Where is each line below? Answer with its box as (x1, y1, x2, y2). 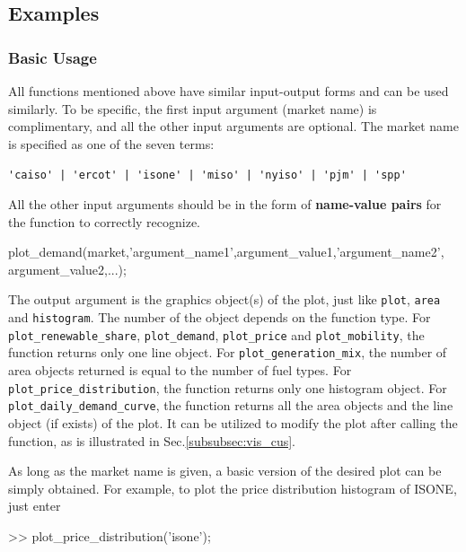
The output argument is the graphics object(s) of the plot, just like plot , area (8, 290, 441, 309)
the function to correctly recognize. (8, 212, 201, 231)
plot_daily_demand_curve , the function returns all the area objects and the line (8, 396, 453, 415)
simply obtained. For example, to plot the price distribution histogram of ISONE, (8, 478, 457, 497)
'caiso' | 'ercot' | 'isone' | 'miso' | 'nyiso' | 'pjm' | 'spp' (8, 169, 407, 182)
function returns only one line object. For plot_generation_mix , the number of (8, 343, 447, 362)
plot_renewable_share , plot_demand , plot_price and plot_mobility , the (8, 325, 425, 344)
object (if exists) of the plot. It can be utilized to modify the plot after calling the (8, 413, 458, 432)
